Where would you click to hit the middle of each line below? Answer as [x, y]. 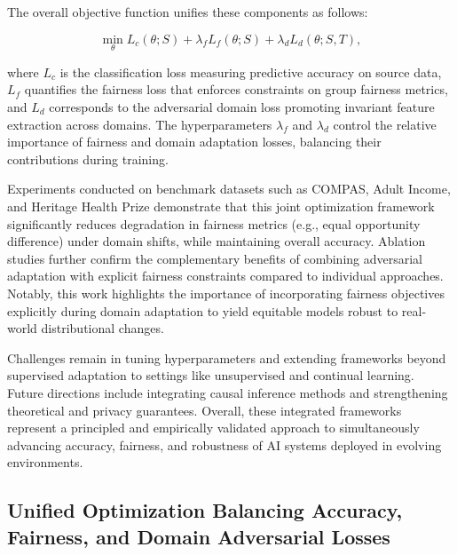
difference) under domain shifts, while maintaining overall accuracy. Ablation [217, 241]
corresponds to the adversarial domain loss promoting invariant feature [242, 107]
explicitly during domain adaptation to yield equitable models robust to [203, 310]
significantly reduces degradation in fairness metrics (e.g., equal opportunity [214, 223]
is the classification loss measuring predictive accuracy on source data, [251, 71]
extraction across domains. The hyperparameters [140, 124]
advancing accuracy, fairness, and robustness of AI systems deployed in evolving [225, 444]
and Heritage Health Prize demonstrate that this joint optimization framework [221, 206]
